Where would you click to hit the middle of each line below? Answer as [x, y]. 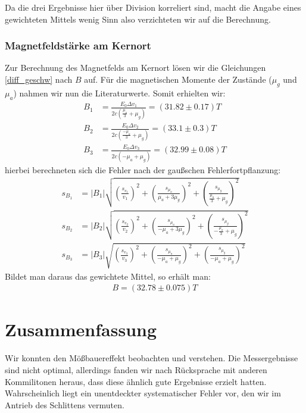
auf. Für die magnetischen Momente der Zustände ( [178, 79]
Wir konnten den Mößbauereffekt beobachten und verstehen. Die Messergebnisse [152, 358]
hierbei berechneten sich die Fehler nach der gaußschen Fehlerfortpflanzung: [143, 169]
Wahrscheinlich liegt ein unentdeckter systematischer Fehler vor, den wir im [143, 393]
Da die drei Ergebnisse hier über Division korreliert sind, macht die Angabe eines [153, 7]
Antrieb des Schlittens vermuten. [65, 404]
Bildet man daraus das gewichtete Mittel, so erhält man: [108, 276]
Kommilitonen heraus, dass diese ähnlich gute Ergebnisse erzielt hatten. [136, 381]
